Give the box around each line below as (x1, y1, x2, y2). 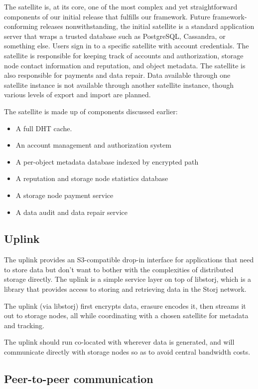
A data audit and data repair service (15, 206, 128, 217)
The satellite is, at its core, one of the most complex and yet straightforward (4, 1, 238, 11)
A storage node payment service (15, 190, 114, 200)
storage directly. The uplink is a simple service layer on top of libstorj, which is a (4, 274, 252, 284)
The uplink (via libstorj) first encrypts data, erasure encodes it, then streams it (4, 300, 246, 311)
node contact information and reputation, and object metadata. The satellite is (4, 60, 246, 70)
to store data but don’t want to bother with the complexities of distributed (4, 264, 234, 274)
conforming (4, 21, 38, 31)
